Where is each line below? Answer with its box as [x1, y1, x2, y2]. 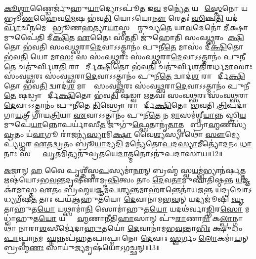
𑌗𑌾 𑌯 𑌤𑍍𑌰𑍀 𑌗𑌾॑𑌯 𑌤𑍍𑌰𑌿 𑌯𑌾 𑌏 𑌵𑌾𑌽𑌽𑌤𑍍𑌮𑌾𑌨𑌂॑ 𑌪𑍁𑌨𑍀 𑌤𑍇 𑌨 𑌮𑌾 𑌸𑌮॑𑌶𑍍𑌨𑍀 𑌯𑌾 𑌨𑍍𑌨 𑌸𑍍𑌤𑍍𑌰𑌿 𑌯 [4, 109, 246, 120]
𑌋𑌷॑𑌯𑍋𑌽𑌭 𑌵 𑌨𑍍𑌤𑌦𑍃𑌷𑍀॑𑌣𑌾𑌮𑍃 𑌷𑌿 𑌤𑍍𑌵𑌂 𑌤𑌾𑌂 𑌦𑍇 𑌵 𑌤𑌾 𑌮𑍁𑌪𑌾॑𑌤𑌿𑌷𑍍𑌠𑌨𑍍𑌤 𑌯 [4, 174, 242, 185]
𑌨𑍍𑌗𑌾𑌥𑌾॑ [232, 213, 243, 223]
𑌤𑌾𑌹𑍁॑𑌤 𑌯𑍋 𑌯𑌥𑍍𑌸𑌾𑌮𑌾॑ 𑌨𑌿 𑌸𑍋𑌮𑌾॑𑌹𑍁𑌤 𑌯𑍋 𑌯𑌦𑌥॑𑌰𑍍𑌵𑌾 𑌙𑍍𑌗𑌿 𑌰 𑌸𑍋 [4, 203, 243, 214]
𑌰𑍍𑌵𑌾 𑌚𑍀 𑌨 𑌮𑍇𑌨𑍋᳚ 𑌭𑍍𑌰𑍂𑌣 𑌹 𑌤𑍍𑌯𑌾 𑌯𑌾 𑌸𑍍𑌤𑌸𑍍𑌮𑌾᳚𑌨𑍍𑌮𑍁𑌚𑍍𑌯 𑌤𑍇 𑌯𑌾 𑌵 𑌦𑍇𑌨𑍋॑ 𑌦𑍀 [4, 22, 229, 33]
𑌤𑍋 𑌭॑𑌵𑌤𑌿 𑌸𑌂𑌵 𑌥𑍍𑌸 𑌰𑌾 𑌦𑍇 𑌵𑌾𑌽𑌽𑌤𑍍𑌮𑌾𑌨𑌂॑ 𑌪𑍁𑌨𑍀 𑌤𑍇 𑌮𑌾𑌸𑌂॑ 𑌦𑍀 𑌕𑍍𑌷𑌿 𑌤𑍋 [4, 42, 244, 52]
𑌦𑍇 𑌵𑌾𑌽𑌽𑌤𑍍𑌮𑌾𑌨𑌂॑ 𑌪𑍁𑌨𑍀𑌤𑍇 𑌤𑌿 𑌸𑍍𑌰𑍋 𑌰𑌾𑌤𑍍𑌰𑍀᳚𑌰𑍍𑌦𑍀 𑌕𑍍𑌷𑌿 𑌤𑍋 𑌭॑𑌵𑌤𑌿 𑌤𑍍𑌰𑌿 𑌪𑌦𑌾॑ [4, 99, 248, 110]
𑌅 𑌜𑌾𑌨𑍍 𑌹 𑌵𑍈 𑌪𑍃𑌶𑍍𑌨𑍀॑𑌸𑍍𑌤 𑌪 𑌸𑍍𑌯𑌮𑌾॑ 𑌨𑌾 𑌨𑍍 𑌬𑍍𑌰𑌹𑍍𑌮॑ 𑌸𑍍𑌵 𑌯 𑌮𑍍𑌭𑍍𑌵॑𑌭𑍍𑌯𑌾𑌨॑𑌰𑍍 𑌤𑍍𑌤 [4, 165, 246, 175]
